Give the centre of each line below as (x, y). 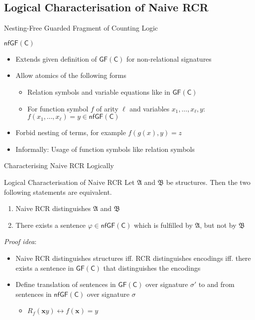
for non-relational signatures (169, 58)
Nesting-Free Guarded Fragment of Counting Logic (81, 28)
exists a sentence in (45, 267)
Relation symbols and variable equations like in (99, 91)
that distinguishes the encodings (152, 267)
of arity (107, 108)
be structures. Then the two (208, 182)
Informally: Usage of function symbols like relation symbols (105, 149)
